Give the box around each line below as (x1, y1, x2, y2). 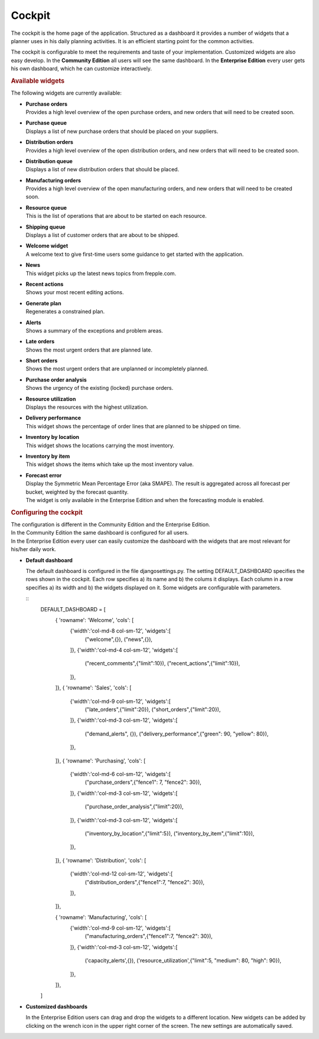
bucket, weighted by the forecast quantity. (25, 488, 129, 496)
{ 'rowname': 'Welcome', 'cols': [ (55, 616, 134, 623)
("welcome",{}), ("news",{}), (84, 636, 153, 643)
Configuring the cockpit (11, 508, 83, 516)
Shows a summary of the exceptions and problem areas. (25, 327, 164, 334)
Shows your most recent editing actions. (25, 289, 124, 296)
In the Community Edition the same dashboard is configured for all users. (11, 529, 189, 536)
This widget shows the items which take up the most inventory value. (25, 461, 194, 468)
